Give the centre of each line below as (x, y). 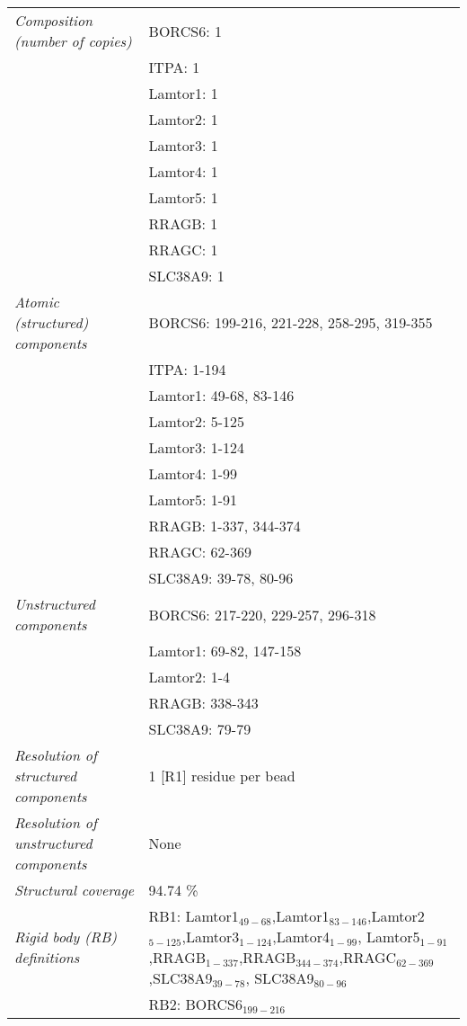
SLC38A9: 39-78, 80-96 (221, 578)
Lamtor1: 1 (183, 93)
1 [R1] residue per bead (222, 776)
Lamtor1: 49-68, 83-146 (221, 395)
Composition (54, 20)
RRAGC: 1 (183, 250)
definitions (47, 957)
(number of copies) (73, 41)
